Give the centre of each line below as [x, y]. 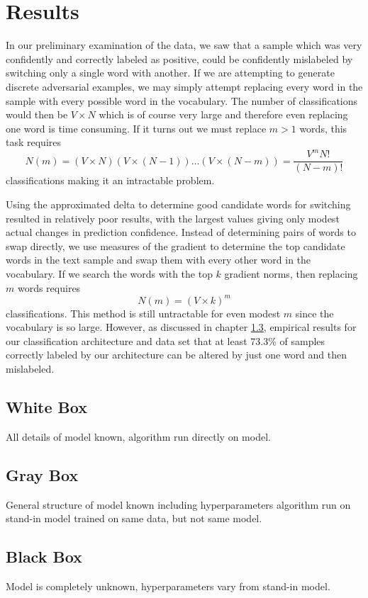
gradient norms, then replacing [291, 273]
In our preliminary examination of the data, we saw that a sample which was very [184, 45]
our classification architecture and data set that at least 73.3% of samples [166, 340]
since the [314, 313]
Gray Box [42, 474]
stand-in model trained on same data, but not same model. [134, 518]
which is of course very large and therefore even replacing [223, 114]
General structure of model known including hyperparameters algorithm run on [178, 504]
